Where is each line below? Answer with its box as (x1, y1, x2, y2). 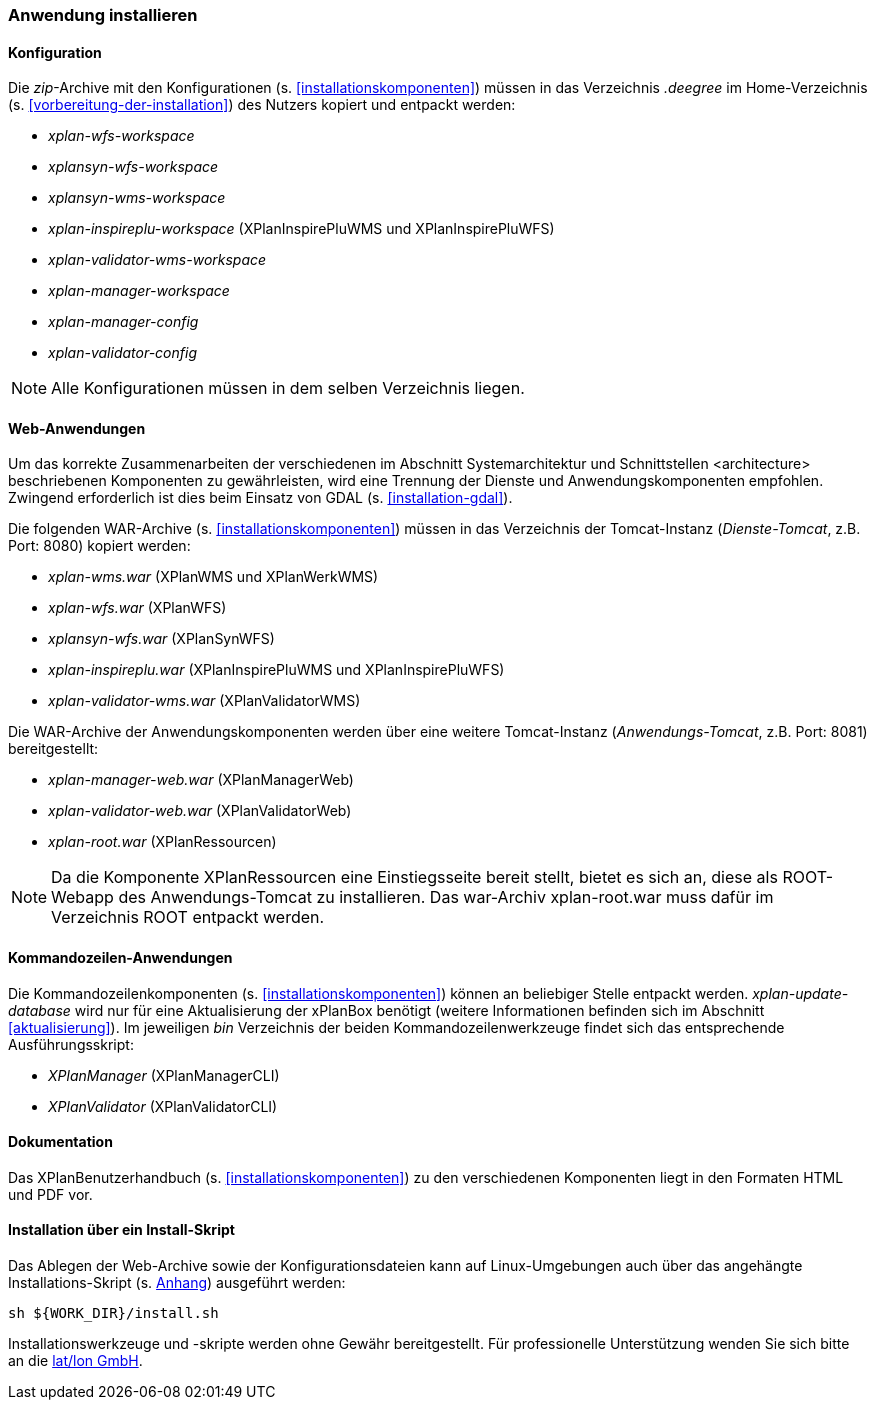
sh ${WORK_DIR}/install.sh (8, 1305, 219, 1322)
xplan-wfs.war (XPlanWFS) (48, 599, 227, 617)
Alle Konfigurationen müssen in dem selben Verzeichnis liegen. (51, 378, 525, 399)
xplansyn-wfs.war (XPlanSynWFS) (48, 630, 275, 648)
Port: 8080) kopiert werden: (8, 537, 191, 555)
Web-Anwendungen (8, 419, 146, 437)
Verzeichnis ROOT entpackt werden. (51, 907, 325, 928)
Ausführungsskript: (8, 1035, 134, 1053)
